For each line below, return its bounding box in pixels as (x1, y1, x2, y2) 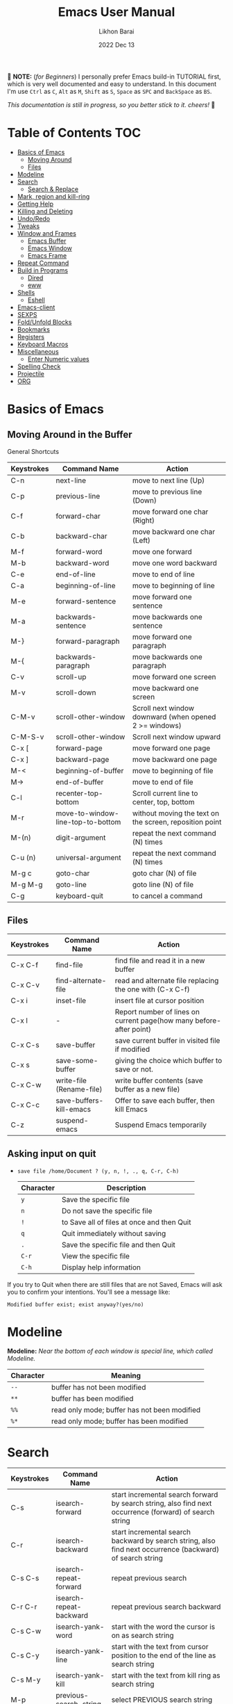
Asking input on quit (7, 1148, 96, 1160)
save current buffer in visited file (114, 1035, 221, 1045)
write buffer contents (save (114, 1076, 203, 1085)
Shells (17, 288, 35, 296)
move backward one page (132, 754, 217, 764)
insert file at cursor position (114, 996, 205, 1005)
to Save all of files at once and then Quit (61, 1217, 191, 1227)
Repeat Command (17, 259, 69, 267)
